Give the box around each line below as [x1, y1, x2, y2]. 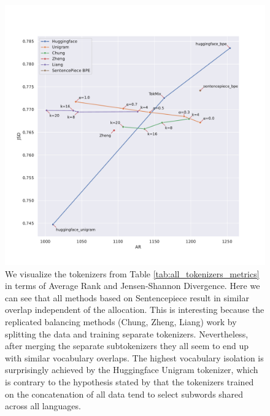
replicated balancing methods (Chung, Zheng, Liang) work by [5, 315, 237, 328]
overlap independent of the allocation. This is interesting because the [5, 303, 264, 316]
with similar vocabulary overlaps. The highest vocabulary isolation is [5, 351, 264, 364]
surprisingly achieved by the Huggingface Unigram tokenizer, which [5, 363, 258, 376]
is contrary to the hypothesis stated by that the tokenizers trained [5, 375, 254, 388]
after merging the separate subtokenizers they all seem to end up [5, 339, 249, 352]
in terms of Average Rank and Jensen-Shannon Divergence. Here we [5, 279, 260, 292]
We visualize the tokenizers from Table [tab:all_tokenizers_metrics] [5, 267, 260, 280]
